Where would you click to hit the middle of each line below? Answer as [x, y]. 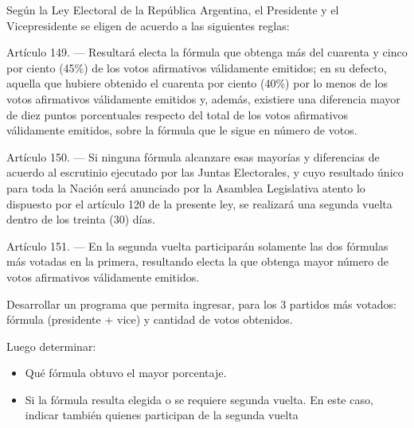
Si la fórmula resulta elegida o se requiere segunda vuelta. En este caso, [199, 399]
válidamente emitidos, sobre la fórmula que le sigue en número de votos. [182, 130]
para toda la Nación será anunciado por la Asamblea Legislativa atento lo [186, 187]
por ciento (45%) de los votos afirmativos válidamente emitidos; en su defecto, [197, 67]
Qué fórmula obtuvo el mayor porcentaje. [126, 373]
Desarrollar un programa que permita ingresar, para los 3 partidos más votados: [201, 303]
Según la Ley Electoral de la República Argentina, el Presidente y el [173, 10]
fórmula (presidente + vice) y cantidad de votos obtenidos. [150, 319]
